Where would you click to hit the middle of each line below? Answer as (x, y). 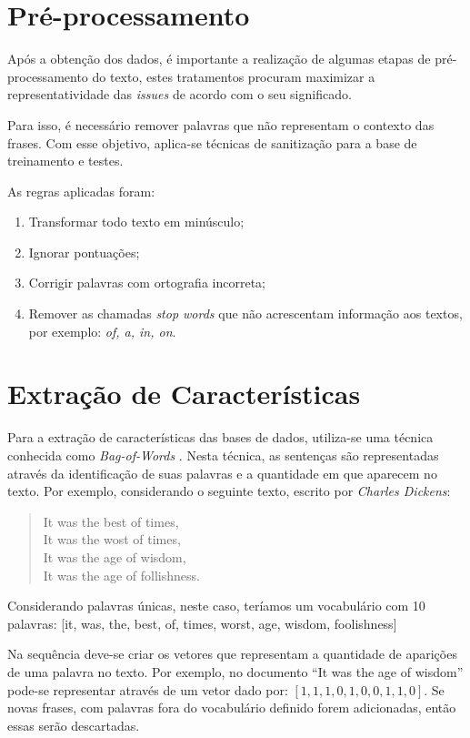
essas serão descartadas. (74, 725)
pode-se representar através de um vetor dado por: (148, 689)
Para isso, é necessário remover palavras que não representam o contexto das (221, 124)
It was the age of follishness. (121, 575)
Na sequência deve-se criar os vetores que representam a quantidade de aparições (232, 654)
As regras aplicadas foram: (81, 191)
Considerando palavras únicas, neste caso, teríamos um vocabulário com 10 (216, 606)
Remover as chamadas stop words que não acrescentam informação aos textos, (245, 313)
